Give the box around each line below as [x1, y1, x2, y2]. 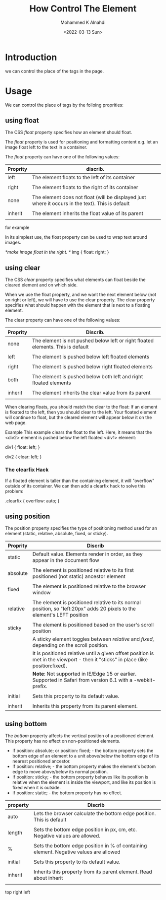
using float [5, 116, 39, 125]
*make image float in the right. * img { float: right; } [5, 249, 109, 255]
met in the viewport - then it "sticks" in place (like [32, 656, 148, 663]
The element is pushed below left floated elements [32, 353, 150, 360]
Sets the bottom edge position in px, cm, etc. [34, 826, 137, 833]
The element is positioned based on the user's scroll [32, 622, 154, 628]
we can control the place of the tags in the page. [5, 68, 104, 74]
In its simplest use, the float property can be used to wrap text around [5, 234, 147, 240]
